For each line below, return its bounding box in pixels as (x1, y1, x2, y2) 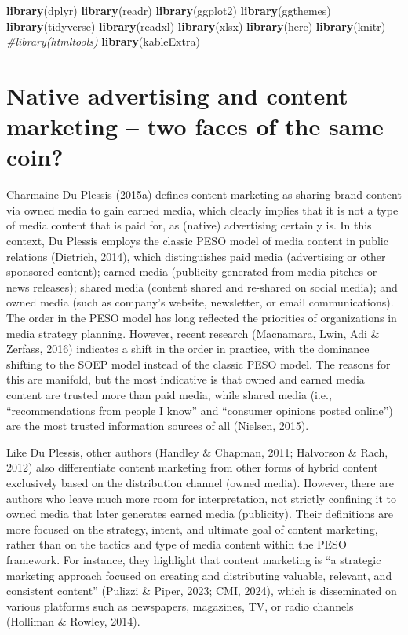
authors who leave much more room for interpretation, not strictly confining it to (6, 490, 397, 506)
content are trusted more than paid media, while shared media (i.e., (6, 387, 332, 402)
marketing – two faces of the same (6, 110, 384, 142)
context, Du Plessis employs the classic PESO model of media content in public (6, 233, 388, 249)
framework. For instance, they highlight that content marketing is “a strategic (6, 551, 381, 567)
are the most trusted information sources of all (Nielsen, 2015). (6, 417, 309, 434)
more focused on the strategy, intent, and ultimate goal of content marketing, (6, 520, 378, 537)
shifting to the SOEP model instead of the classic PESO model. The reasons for (6, 355, 391, 372)
